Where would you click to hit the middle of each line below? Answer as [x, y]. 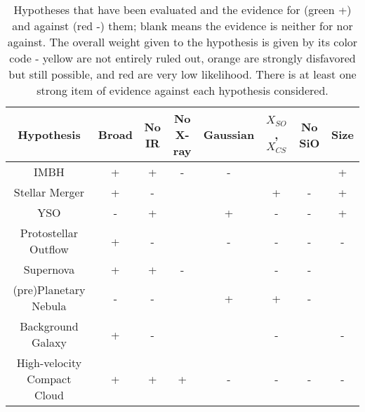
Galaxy [49, 342]
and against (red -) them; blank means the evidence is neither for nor [182, 26]
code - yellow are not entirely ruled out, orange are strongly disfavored [182, 58]
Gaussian [229, 134]
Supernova [49, 269]
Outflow [49, 249]
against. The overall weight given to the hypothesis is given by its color [182, 42]
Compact [49, 379]
